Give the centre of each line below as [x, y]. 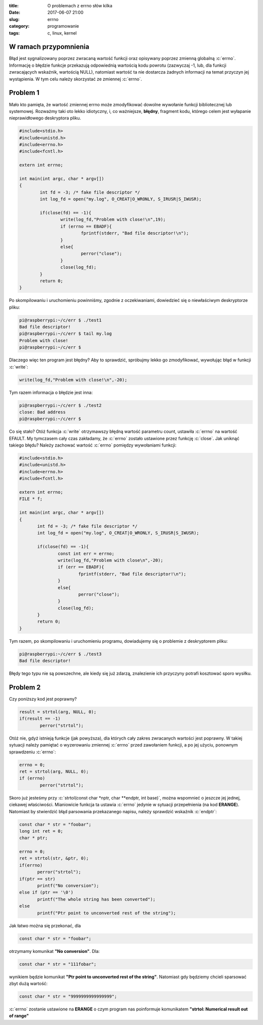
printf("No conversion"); [68, 886]
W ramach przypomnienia [49, 47]
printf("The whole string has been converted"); [96, 899]
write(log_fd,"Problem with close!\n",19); [113, 220]
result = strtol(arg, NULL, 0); [58, 712]
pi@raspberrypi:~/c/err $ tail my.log [66, 334]
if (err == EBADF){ [81, 567]
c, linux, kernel [62, 33]
